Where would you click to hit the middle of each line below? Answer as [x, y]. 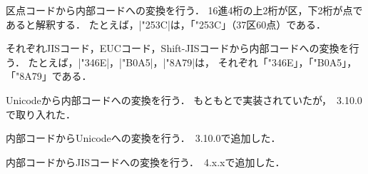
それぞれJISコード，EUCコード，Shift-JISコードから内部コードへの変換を [178, 48]
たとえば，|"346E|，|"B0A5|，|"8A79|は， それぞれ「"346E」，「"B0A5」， [193, 62]
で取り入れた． [41, 114]
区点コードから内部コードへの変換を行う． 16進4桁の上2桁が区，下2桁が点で [184, 10]
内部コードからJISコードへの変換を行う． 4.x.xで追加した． [145, 162]
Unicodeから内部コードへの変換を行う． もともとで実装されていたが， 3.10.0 [184, 99]
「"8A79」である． [49, 76]
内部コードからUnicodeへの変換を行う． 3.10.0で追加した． [143, 138]
